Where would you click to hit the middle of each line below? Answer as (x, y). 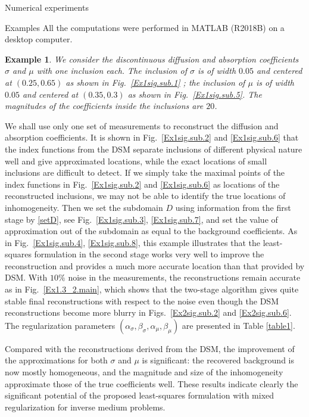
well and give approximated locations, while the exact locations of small (136, 161)
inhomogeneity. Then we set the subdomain (84, 207)
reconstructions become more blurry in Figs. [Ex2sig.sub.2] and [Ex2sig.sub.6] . (148, 312)
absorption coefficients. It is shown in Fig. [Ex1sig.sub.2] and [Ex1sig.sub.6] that (152, 137)
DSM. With (26, 277)
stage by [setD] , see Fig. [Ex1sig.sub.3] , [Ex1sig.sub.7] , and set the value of (141, 219)
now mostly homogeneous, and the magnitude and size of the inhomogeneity (144, 372)
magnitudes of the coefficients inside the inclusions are (104, 106)
